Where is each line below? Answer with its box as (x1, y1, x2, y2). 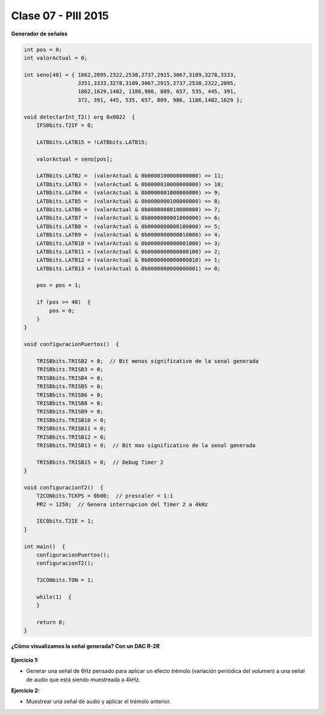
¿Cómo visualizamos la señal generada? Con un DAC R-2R (11, 643, 160, 650)
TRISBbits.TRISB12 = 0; (36, 433, 107, 441)
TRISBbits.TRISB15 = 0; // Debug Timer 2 (36, 459, 164, 466)
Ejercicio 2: (11, 687, 40, 695)
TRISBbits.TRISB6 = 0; (36, 391, 104, 398)
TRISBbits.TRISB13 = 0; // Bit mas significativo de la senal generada (36, 442, 256, 448)
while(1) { (36, 593, 72, 600)
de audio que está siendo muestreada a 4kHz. (26, 676, 141, 683)
